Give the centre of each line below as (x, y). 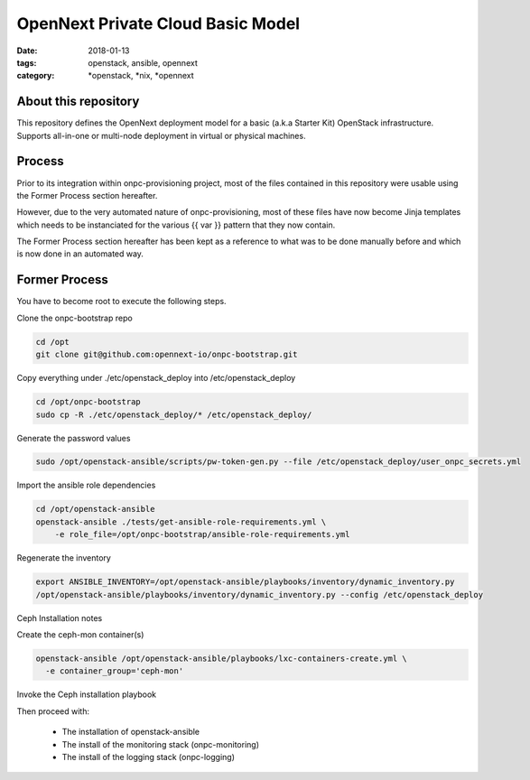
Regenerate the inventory (64, 558)
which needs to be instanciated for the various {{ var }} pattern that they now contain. (176, 225)
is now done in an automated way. (80, 254)
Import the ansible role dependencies (86, 485)
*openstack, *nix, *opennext (141, 76)
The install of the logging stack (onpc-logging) (148, 757)
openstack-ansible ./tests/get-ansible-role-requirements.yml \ (181, 522)
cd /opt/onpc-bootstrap (88, 402)
